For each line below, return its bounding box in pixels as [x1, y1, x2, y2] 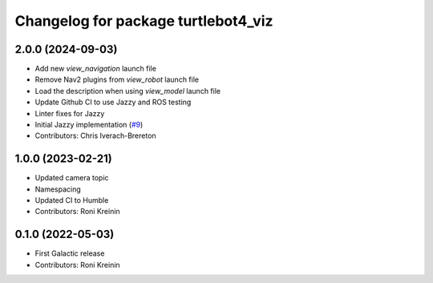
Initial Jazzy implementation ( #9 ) [34, 120, 144, 130]
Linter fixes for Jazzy [34, 108, 105, 118]
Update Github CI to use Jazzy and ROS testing [34, 97, 192, 107]
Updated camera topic [34, 173, 109, 183]
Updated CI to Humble [34, 196, 109, 205]
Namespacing [34, 184, 82, 194]
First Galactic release [34, 249, 105, 258]
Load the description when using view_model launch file [34, 86, 221, 95]
